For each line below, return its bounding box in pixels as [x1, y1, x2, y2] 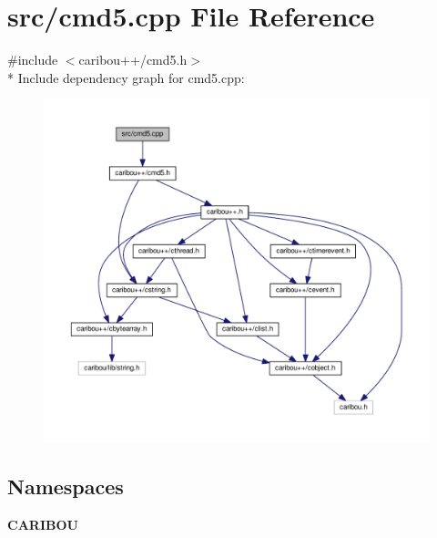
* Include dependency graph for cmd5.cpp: [7, 67, 245, 87]
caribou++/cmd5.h [78, 50, 188, 69]
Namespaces [7, 472, 124, 501]
